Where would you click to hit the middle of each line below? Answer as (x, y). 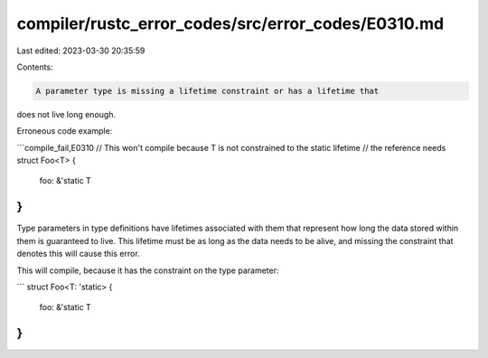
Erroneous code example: (65, 131)
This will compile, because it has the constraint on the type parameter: (148, 270)
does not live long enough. (66, 114)
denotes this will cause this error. (78, 254)
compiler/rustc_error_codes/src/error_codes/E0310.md (230, 24)
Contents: (35, 67)
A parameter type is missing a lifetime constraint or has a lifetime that (207, 91)
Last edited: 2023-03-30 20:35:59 (81, 51)
